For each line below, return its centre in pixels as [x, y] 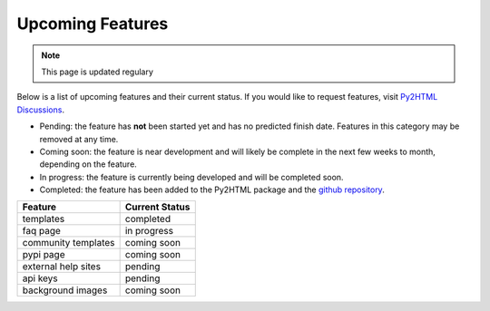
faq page [41, 231]
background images [65, 290]
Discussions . [41, 110]
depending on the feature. [88, 164]
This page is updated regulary [98, 72]
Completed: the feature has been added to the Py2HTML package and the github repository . [212, 190]
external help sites [62, 267]
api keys [40, 278]
